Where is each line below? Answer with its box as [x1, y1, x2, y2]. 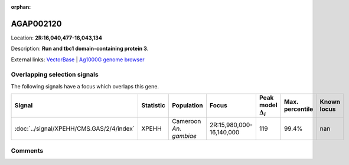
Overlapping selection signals [11, 71, 99, 79]
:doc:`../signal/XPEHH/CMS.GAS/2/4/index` [14, 124, 135, 133]
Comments [11, 146, 44, 154]
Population [172, 101, 203, 110]
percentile [283, 105, 314, 113]
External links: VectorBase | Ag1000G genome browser [11, 56, 145, 63]
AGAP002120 [11, 18, 62, 29]
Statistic [141, 101, 165, 110]
